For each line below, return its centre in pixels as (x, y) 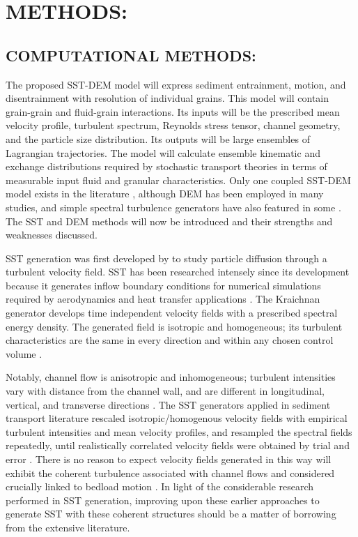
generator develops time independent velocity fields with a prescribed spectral (172, 313)
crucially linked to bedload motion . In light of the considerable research (160, 486)
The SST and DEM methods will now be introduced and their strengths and (169, 221)
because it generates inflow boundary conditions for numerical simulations (163, 285)
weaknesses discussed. (52, 235)
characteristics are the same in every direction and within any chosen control (170, 340)
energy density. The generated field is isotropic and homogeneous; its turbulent (174, 326)
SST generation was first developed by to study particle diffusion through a (166, 258)
